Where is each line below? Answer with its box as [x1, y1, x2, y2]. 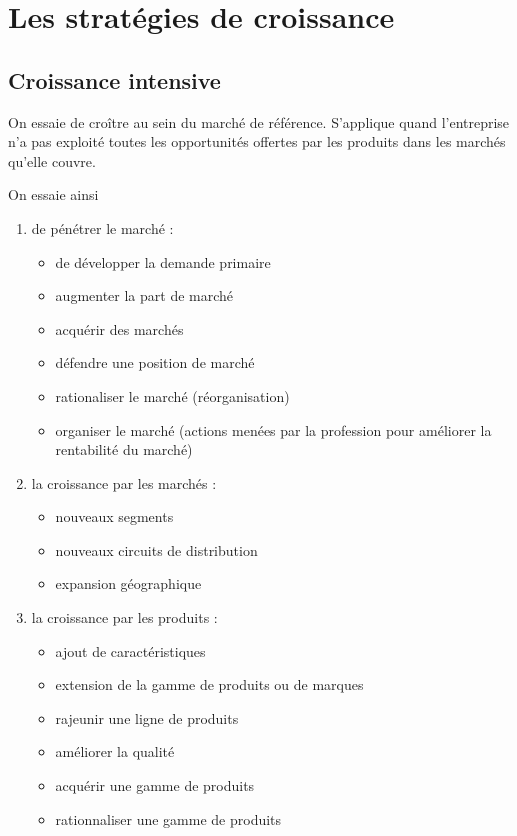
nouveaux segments [55, 506, 174, 527]
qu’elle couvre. [8, 150, 96, 171]
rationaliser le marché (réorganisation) [55, 385, 290, 406]
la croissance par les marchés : [31, 472, 217, 493]
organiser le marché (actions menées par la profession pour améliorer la [55, 419, 492, 440]
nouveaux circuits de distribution [55, 539, 258, 560]
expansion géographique [55, 573, 202, 594]
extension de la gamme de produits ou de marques [55, 674, 364, 695]
